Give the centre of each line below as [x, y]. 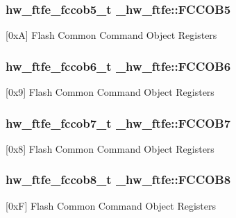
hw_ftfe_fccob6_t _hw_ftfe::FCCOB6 [118, 66]
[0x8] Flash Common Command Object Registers [110, 148]
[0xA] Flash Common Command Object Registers [111, 35]
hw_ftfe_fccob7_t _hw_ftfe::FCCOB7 [118, 123]
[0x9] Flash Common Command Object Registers [110, 92]
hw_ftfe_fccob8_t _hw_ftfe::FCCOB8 [118, 179]
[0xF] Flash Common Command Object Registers [111, 205]
